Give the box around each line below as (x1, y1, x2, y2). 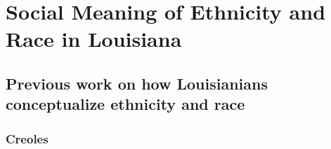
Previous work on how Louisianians (6, 72, 268, 94)
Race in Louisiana (6, 24, 182, 53)
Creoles (6, 129, 48, 147)
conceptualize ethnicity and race (6, 93, 245, 115)
